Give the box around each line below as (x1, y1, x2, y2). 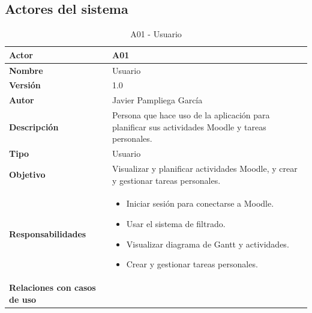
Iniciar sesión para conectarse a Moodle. (126, 197, 274, 210)
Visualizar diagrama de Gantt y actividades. (126, 237, 289, 250)
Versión (9, 79, 41, 91)
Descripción (9, 120, 59, 133)
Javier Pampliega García (112, 94, 203, 106)
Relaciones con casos (9, 281, 96, 294)
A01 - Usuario (130, 28, 182, 40)
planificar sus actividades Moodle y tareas (112, 120, 266, 133)
